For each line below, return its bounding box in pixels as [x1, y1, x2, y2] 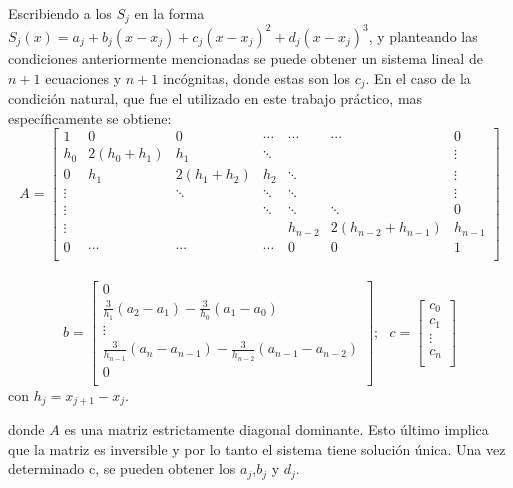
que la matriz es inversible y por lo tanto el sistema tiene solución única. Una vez [8, 438, 506, 459]
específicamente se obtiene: [8, 107, 172, 128]
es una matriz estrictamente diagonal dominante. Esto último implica [64, 419, 489, 440]
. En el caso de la [365, 67, 471, 88]
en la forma [134, 3, 205, 23]
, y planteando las [368, 25, 478, 46]
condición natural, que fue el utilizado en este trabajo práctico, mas [8, 88, 423, 108]
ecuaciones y [45, 67, 122, 88]
